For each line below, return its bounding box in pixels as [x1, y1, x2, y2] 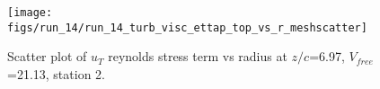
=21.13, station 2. [7, 64, 105, 83]
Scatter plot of [7, 47, 87, 66]
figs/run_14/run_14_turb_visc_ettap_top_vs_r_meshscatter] [7, 21, 367, 34]
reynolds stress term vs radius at [108, 47, 287, 66]
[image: [7, 6, 53, 19]
